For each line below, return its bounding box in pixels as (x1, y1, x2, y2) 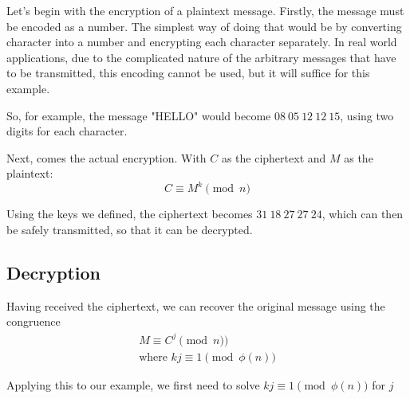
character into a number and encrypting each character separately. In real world (6, 33, 397, 50)
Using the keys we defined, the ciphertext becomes (6, 205, 253, 222)
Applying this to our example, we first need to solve (6, 376, 260, 393)
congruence (6, 313, 61, 330)
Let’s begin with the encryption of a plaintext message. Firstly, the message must (6, 2, 404, 18)
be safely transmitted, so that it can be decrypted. (6, 221, 253, 238)
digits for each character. (6, 123, 128, 139)
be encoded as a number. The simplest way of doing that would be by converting (6, 18, 402, 34)
